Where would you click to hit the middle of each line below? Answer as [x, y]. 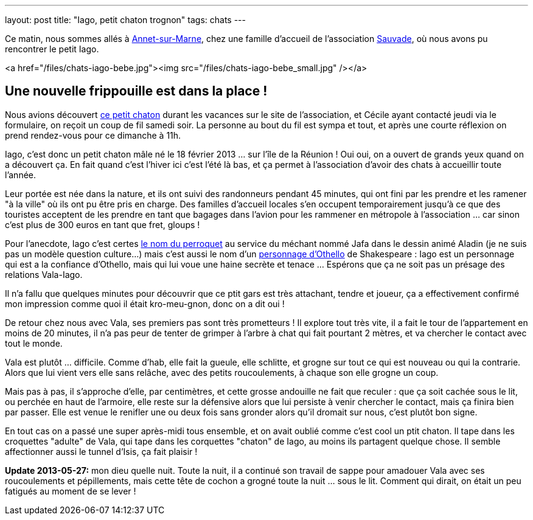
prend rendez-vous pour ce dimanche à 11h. [93, 135]
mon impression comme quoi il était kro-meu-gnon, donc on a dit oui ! [145, 303]
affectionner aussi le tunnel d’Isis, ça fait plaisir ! [101, 451]
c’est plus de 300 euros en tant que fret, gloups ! [103, 224]
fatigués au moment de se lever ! [71, 491]
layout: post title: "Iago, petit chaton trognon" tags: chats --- [125, 20]
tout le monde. [34, 343]
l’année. [21, 175]
